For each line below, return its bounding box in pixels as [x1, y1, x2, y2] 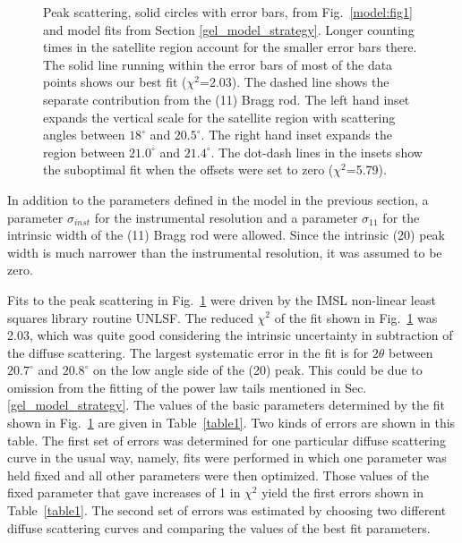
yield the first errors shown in [261, 483, 424, 502]
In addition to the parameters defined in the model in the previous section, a [7, 190, 429, 208]
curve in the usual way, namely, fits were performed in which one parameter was [7, 448, 447, 467]
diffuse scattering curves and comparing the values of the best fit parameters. [7, 518, 431, 537]
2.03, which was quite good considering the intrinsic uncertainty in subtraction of [7, 326, 453, 344]
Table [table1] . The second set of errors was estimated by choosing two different [7, 501, 447, 520]
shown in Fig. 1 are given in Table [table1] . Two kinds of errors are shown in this [7, 413, 456, 432]
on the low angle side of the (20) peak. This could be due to [93, 361, 423, 379]
